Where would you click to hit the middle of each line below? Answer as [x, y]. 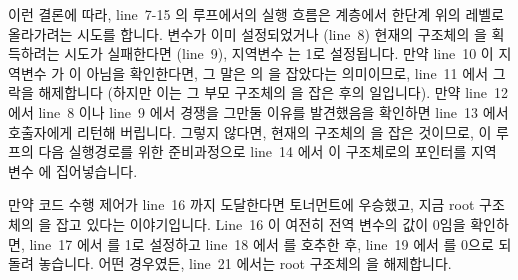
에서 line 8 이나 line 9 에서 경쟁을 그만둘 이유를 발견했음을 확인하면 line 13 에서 [258, 111]
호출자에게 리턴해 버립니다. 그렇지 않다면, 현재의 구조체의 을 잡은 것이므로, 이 [250, 131]
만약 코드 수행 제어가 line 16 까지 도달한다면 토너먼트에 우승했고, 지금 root [241, 204]
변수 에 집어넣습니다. [73, 170]
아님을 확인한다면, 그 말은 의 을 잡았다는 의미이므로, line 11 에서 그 [296, 72]
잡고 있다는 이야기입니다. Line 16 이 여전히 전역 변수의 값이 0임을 [260, 223]
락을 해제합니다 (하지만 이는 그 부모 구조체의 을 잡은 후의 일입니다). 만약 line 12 [258, 92]
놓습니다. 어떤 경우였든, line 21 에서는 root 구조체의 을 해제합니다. [245, 263]
